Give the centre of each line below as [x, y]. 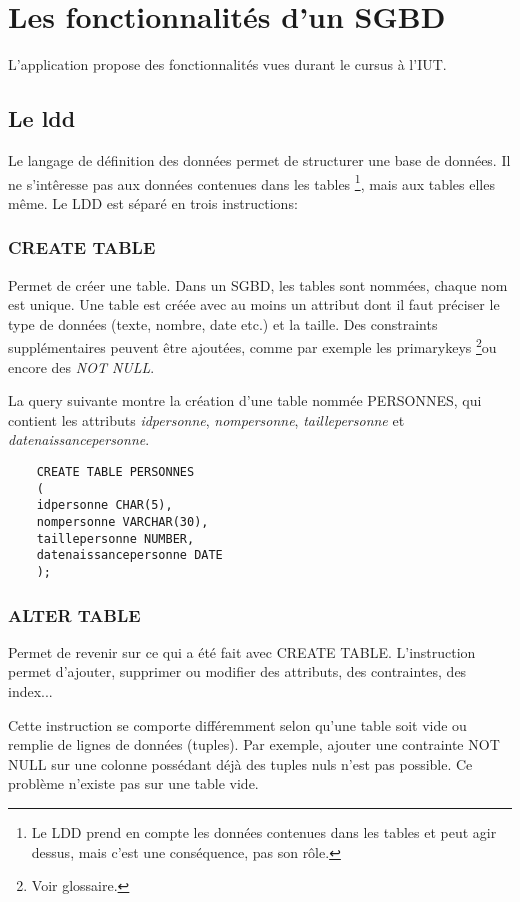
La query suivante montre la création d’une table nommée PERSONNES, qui [245, 400]
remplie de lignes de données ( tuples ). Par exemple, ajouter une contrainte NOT [254, 744]
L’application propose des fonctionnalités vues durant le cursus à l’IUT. [227, 64]
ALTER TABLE [74, 614]
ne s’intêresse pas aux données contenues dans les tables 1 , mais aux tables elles [251, 182]
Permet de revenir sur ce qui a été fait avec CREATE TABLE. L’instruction [242, 651]
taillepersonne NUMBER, [115, 538]
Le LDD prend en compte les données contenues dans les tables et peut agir [264, 831]
